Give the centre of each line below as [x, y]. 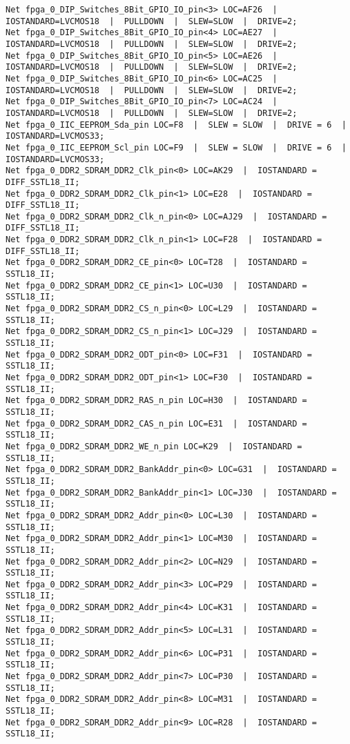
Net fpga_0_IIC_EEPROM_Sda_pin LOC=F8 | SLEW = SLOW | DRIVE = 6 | [176, 125]
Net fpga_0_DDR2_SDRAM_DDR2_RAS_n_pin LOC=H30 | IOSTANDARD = [156, 401]
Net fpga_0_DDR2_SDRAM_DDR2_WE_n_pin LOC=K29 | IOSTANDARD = [154, 446]
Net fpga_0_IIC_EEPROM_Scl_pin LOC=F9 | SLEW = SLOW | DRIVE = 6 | [176, 147]
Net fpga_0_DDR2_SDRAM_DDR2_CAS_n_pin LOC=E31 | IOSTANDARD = [156, 423]
